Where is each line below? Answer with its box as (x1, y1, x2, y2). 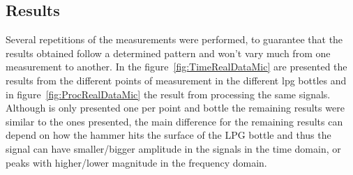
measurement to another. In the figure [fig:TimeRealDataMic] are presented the (6, 59, 347, 74)
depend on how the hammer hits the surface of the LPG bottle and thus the (6, 128, 331, 142)
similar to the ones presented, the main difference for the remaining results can (6, 114, 343, 128)
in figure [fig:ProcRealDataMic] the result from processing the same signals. (6, 86, 331, 101)
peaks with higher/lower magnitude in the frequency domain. (6, 155, 267, 169)
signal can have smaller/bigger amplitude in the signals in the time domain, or (6, 141, 341, 155)
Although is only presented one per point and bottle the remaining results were (6, 100, 345, 115)
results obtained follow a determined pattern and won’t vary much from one (6, 45, 331, 60)
